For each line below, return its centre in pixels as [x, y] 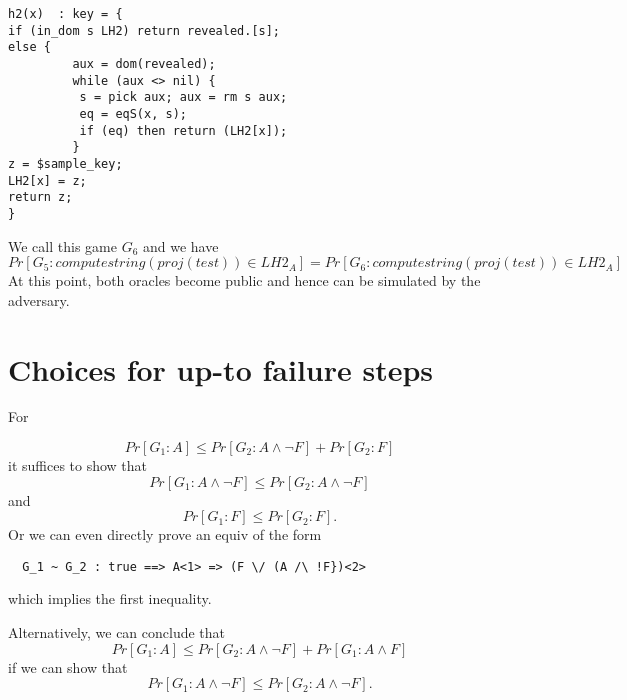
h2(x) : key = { [65, 14]
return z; [40, 197]
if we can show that [68, 666]
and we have [180, 245]
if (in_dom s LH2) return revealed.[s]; [144, 30]
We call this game [62, 245]
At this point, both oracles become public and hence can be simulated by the [244, 280]
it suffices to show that [78, 465]
